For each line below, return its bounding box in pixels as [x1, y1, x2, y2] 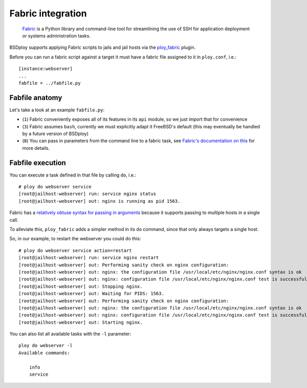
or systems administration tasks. [22, 32, 91, 38]
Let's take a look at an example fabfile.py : [9, 107, 105, 113]
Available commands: [18, 350, 70, 356]
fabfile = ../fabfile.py [18, 80, 81, 86]
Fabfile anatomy [9, 93, 62, 102]
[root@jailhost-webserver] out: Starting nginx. [18, 319, 143, 325]
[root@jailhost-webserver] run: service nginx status [18, 191, 156, 197]
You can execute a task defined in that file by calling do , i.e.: [9, 172, 137, 178]
